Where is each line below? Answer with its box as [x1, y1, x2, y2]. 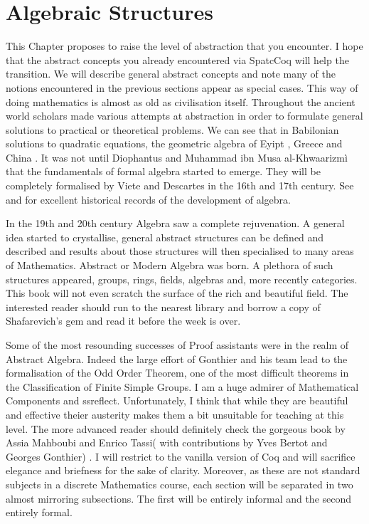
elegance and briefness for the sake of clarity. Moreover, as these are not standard [6, 463, 360, 478]
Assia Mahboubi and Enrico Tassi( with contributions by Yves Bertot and [6, 435, 328, 450]
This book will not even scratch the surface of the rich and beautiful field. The [6, 285, 348, 300]
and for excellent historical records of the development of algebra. [6, 192, 291, 206]
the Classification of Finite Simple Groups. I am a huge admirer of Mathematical [6, 379, 359, 394]
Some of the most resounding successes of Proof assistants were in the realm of [6, 337, 349, 352]
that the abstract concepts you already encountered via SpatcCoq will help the [6, 52, 349, 67]
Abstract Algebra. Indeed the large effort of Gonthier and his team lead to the [6, 351, 348, 366]
